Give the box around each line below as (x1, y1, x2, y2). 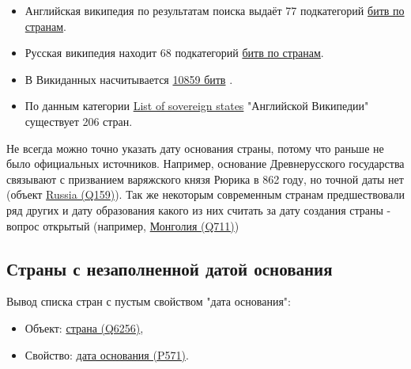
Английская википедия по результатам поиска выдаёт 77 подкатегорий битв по (25, 2, 405, 18)
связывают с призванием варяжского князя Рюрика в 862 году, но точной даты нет (6, 170, 404, 187)
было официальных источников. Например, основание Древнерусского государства (6, 155, 405, 172)
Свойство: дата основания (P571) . (25, 346, 189, 363)
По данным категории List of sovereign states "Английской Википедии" (25, 97, 369, 114)
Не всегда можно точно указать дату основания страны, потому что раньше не (6, 139, 384, 156)
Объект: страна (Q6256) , (25, 319, 144, 336)
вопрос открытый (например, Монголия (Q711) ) (6, 217, 239, 234)
